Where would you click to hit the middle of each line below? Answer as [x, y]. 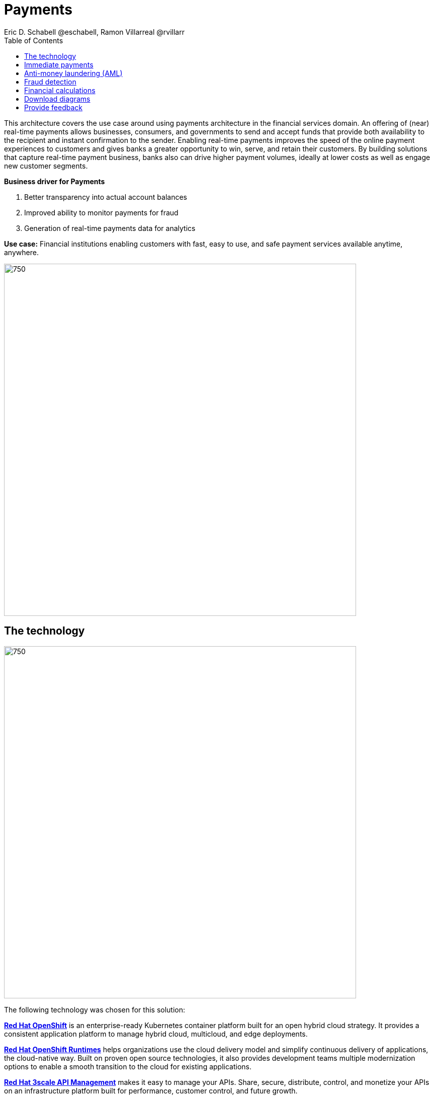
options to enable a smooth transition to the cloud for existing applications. [128, 1066]
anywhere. [21, 252]
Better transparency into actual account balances [106, 197]
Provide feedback [53, 107]
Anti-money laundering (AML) [73, 73]
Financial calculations [60, 90]
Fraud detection [50, 82]
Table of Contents [34, 40]
